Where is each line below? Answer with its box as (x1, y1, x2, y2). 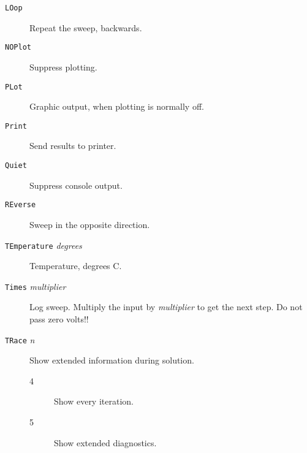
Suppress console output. (29, 178, 123, 191)
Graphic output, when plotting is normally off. (29, 100, 204, 113)
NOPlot (5, 43, 31, 52)
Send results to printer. (29, 139, 116, 152)
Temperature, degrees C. (29, 259, 122, 272)
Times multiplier (5, 280, 66, 292)
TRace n (5, 333, 35, 346)
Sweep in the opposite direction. (29, 218, 150, 230)
